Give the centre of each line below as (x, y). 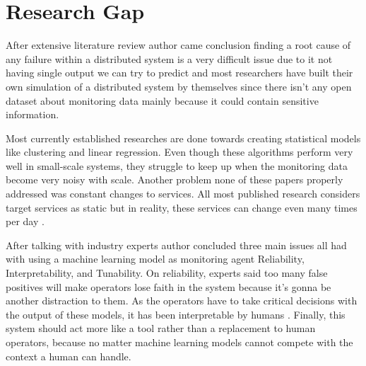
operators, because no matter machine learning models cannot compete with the (179, 342)
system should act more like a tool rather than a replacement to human (161, 328)
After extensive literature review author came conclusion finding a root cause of (178, 45)
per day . (25, 221)
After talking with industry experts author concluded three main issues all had (176, 245)
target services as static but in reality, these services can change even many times (182, 207)
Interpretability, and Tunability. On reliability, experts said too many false (167, 273)
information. (33, 114)
